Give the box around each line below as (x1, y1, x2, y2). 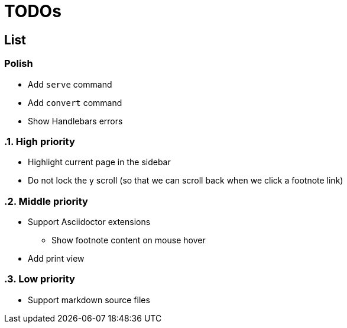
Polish (4, 57, 33, 70)
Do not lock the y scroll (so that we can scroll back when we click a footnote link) (28, 175, 343, 186)
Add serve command (28, 79, 112, 89)
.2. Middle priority (4, 195, 88, 207)
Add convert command (28, 97, 122, 108)
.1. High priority (4, 135, 75, 147)
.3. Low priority (4, 273, 75, 285)
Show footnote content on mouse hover (51, 235, 206, 246)
